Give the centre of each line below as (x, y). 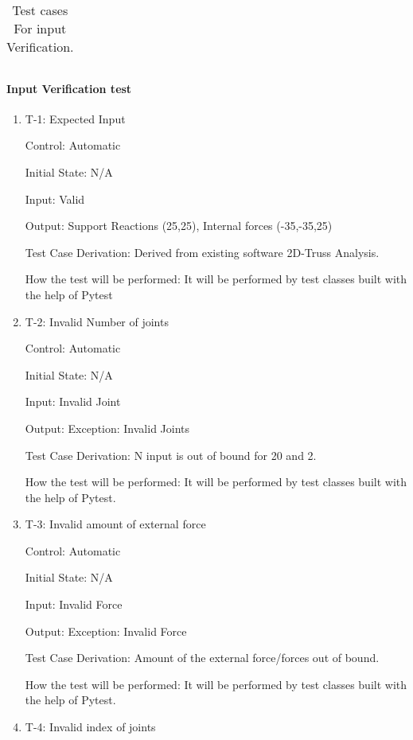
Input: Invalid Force (74, 604)
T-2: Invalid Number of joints (97, 321)
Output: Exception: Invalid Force (106, 631)
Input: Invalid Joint (73, 401)
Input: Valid (55, 199)
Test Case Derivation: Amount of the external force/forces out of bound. (202, 658)
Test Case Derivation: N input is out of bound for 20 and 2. (171, 455)
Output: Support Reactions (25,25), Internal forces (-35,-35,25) (179, 226)
